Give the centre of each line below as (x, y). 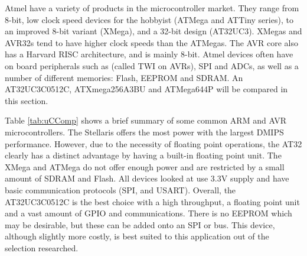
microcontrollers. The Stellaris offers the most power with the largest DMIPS (144, 132)
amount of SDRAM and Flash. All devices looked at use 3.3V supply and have (147, 178)
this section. (27, 100)
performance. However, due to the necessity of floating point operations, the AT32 (153, 143)
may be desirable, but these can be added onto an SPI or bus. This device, (140, 224)
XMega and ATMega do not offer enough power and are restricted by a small (145, 166)
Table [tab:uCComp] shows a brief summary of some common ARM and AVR (146, 120)
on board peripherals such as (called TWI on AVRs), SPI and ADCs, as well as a (152, 65)
